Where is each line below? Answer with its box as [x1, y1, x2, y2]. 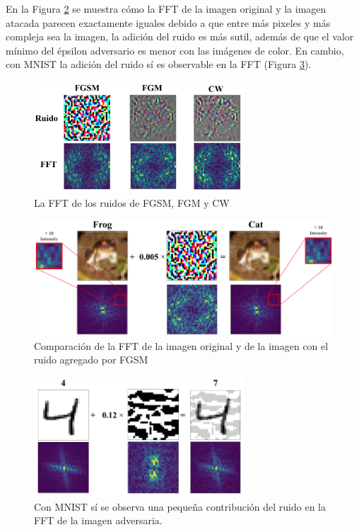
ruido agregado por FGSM [34, 352, 148, 367]
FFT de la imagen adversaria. [34, 513, 163, 528]
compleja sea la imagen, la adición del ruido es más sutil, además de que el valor [6, 29, 354, 44]
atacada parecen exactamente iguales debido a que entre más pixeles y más [6, 15, 331, 30]
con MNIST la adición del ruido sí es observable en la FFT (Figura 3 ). [6, 57, 312, 72]
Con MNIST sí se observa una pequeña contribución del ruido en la [34, 499, 326, 514]
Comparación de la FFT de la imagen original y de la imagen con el [34, 338, 329, 353]
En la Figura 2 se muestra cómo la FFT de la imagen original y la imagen [6, 1, 326, 16]
